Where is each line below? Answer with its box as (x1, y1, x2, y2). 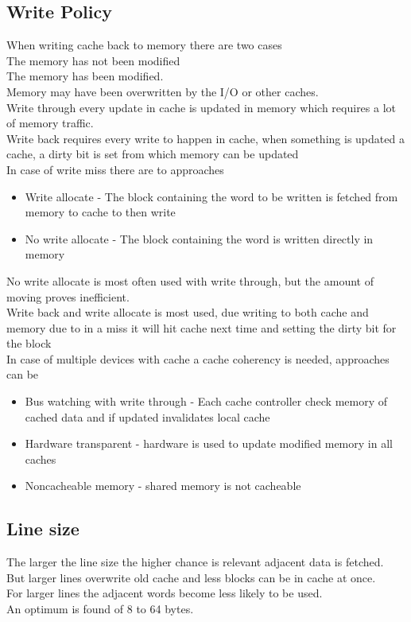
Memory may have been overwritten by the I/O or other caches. (6, 83, 319, 99)
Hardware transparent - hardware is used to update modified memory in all (25, 435, 393, 452)
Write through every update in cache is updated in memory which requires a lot (6, 99, 397, 115)
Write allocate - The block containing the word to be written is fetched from (25, 188, 398, 204)
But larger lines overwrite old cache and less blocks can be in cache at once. (6, 569, 376, 585)
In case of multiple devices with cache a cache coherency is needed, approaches (6, 350, 390, 367)
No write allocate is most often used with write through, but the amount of (6, 272, 374, 289)
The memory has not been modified (6, 52, 180, 68)
